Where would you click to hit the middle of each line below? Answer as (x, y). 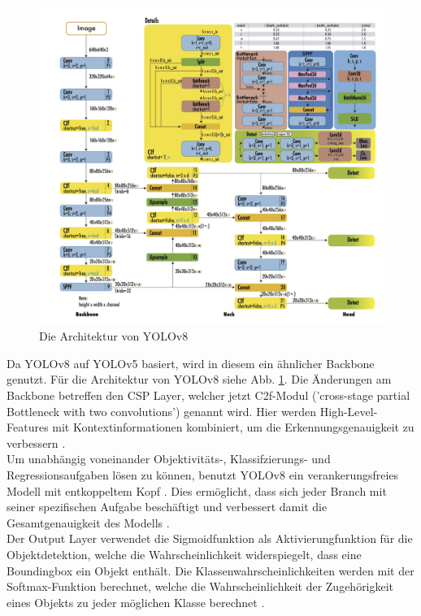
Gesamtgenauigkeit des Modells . (88, 522)
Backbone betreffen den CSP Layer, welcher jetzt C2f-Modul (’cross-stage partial (208, 395)
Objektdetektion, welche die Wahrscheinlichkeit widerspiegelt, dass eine (184, 555)
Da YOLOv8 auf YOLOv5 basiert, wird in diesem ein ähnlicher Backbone (191, 363)
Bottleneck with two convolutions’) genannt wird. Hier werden (162, 411)
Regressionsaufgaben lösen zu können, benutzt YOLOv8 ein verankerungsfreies (203, 475)
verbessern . (36, 442)
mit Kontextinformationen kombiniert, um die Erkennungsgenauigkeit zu (233, 427)
